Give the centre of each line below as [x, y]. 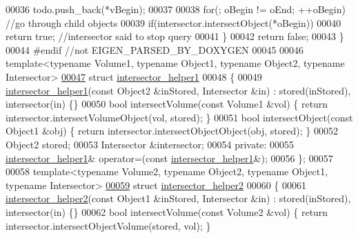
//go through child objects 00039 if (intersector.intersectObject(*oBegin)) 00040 [173, 22]
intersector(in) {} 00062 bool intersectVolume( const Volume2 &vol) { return [167, 211]
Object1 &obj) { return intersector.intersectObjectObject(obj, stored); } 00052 [172, 131]
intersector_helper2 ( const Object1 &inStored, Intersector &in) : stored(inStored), [178, 198]
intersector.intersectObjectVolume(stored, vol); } [108, 225]
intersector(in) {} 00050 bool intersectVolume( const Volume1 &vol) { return [167, 104]
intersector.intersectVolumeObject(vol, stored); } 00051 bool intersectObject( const [179, 117]
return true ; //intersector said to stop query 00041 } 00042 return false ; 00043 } [175, 36]
